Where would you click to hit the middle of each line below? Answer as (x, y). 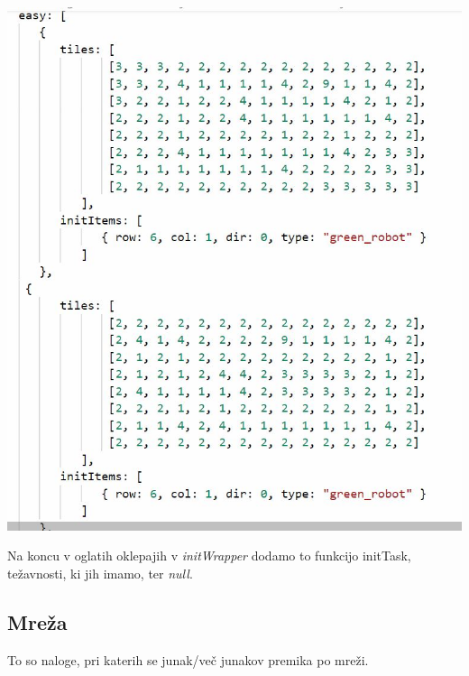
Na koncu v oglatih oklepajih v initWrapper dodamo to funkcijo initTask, (209, 556)
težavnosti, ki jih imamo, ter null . (100, 573)
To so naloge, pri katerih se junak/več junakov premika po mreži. (188, 659)
